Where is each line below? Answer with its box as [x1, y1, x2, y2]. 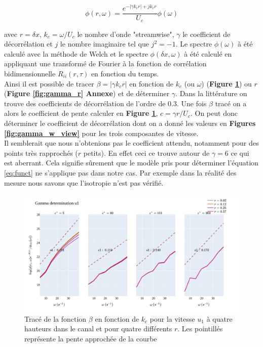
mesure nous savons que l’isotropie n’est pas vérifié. [4, 177, 164, 188]
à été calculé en [184, 48, 232, 59]
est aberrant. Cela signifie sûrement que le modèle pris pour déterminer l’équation [4, 157, 258, 168]
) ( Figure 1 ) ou [201, 78, 252, 89]
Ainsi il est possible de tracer [4, 78, 94, 89]
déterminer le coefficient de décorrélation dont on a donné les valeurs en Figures [4, 117, 256, 128]
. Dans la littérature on [175, 88, 247, 99]
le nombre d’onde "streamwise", [77, 28, 174, 39]
